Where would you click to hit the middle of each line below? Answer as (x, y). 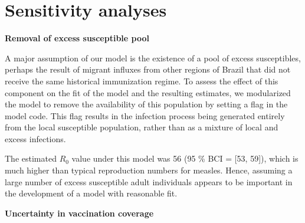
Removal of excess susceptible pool (77, 38)
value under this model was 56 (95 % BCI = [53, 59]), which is (185, 158)
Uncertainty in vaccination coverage (79, 213)
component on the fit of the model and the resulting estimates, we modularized (148, 92)
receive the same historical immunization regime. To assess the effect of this (142, 81)
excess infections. (35, 138)
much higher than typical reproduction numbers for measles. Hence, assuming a (149, 170)
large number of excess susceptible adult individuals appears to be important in (149, 181)
